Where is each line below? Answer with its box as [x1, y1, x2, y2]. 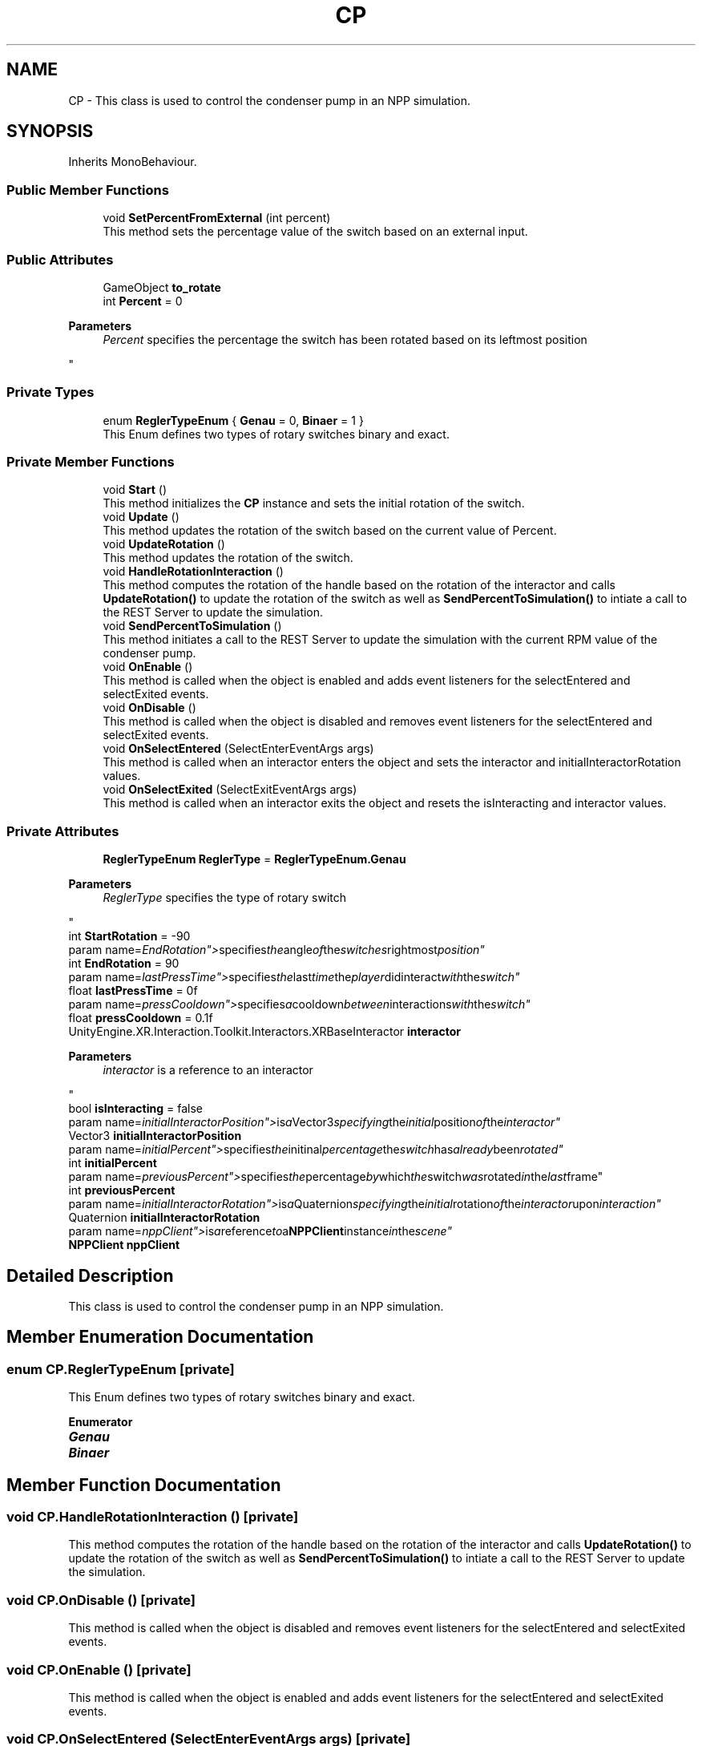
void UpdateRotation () [103, 537, 225, 552]
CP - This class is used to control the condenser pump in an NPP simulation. [68, 93, 471, 107]
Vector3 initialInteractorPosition [68, 1129, 242, 1143]
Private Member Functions [6, 454, 175, 471]
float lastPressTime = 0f [68, 984, 198, 998]
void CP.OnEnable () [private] [6, 1661, 192, 1678]
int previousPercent [68, 1183, 175, 1198]
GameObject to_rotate [103, 280, 221, 294]
